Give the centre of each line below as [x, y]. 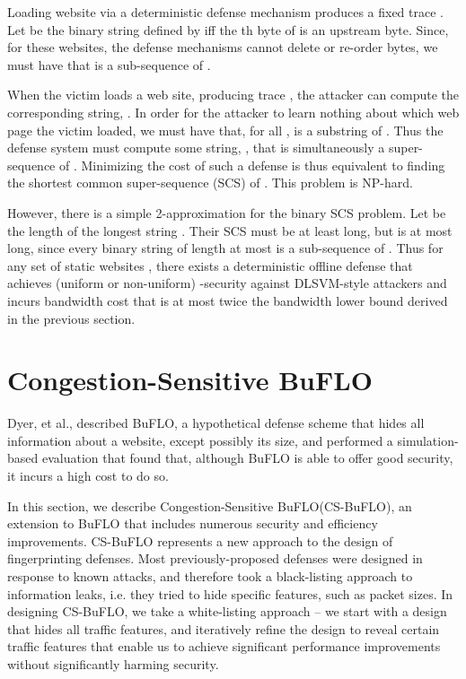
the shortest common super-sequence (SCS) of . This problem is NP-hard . [210, 183]
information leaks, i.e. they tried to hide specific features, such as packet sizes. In [230, 593]
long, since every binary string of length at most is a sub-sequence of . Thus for [225, 248]
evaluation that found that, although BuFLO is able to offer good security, [247, 458]
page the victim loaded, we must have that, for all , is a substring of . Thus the [225, 130]
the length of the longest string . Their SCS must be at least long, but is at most [230, 230]
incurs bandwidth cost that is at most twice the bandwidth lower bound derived [228, 300]
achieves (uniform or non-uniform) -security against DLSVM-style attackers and [227, 283]
